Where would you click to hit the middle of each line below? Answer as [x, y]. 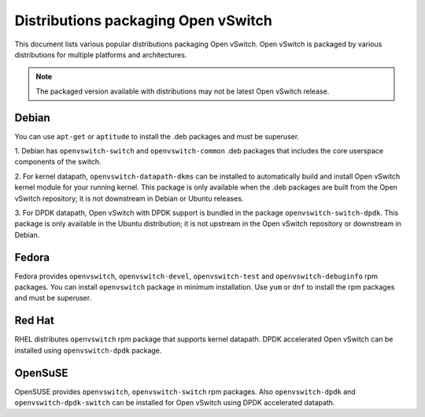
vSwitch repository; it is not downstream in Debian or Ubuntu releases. [129, 198]
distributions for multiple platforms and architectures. [101, 54]
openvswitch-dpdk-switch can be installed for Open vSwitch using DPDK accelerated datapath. [175, 403]
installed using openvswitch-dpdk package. [88, 350]
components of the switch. [58, 162]
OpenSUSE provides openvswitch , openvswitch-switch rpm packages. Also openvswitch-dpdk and [185, 391]
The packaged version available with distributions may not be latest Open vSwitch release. [183, 91]
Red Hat [34, 321]
